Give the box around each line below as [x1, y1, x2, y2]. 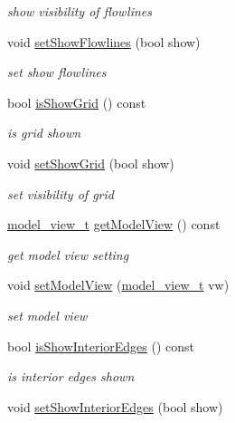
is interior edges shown [7, 367, 135, 386]
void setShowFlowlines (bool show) [7, 32, 201, 51]
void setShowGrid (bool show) [7, 153, 174, 172]
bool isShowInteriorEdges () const [7, 336, 195, 355]
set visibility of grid [7, 184, 114, 203]
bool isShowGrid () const [7, 92, 146, 111]
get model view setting [7, 245, 129, 264]
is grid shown [7, 123, 81, 142]
